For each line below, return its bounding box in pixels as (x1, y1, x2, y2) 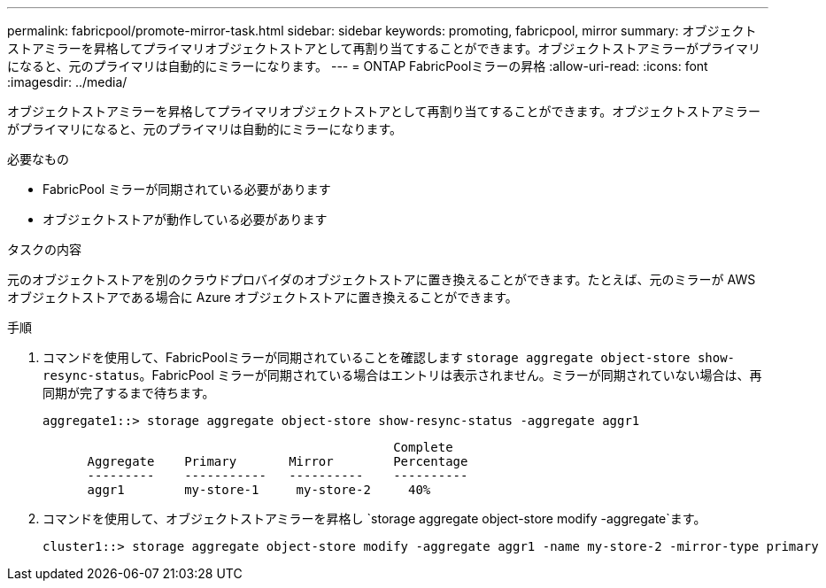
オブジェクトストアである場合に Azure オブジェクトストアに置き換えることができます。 (7, 290, 518, 305)
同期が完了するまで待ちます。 (42, 385, 215, 400)
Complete (393, 440, 453, 454)
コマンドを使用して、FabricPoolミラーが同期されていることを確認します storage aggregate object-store (42, 350, 691, 365)
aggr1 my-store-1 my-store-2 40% (87, 483, 431, 497)
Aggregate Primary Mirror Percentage (87, 454, 468, 468)
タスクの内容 (7, 242, 81, 257)
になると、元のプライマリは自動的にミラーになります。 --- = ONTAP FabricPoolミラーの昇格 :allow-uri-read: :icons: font (7, 58, 708, 73)
